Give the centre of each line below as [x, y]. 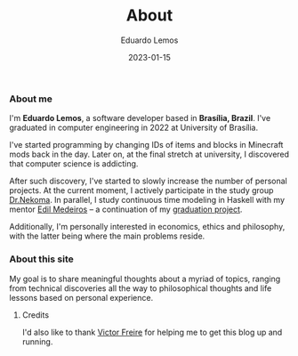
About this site [41, 259]
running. [37, 341]
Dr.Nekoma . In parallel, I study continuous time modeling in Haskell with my [147, 200]
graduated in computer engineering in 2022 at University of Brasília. [134, 128]
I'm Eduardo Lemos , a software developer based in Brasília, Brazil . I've [140, 118]
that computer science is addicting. [74, 164]
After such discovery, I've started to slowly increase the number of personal [148, 181]
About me [31, 99]
